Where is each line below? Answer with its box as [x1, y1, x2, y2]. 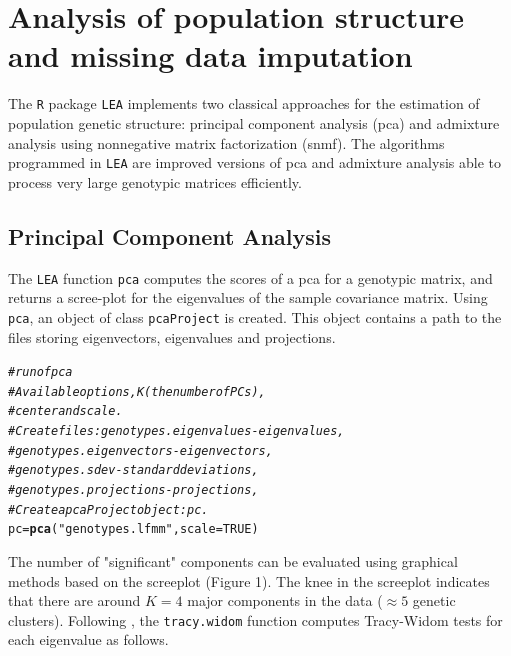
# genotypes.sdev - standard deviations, [8, 463, 259, 478]
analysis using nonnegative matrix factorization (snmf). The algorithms [8, 132, 445, 153]
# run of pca [8, 365, 73, 380]
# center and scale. [8, 404, 123, 419]
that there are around [8, 590, 141, 611]
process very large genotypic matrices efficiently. [8, 171, 302, 192]
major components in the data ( [187, 590, 383, 611]
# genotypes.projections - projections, [8, 483, 259, 498]
